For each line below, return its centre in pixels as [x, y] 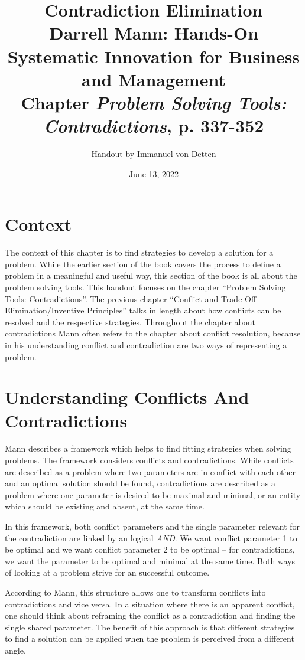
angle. [15, 650]
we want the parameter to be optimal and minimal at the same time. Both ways [150, 561]
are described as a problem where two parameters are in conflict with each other [150, 471]
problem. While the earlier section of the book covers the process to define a [143, 264]
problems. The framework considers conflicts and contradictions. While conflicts [149, 460]
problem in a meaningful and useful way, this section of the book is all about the [151, 275]
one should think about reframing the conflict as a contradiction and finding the [150, 615]
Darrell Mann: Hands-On [154, 33]
